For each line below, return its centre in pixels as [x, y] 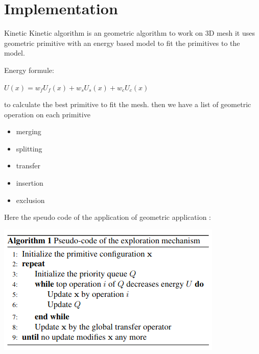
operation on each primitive [47, 114]
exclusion [30, 200]
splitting [29, 148]
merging [29, 131]
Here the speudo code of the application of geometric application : [108, 217]
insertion [30, 183]
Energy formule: [29, 70]
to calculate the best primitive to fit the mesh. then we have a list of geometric [128, 104]
